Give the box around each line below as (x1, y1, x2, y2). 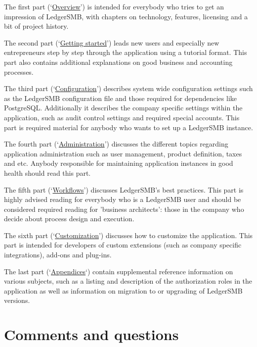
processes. (4, 66, 34, 77)
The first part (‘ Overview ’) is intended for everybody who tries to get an (4, 1, 224, 11)
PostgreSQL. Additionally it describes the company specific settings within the (4, 102, 243, 113)
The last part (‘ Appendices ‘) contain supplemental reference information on (4, 266, 233, 276)
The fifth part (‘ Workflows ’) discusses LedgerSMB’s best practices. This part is (4, 184, 244, 195)
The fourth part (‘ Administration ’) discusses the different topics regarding (4, 139, 228, 149)
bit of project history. (4, 21, 69, 31)
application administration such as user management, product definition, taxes (4, 148, 242, 158)
